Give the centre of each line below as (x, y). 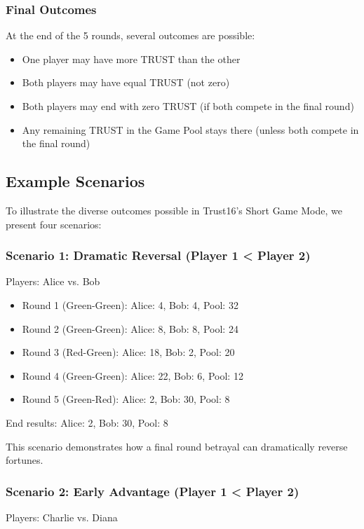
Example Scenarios (75, 181)
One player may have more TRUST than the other (131, 59)
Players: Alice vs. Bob (53, 281)
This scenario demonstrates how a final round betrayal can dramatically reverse (177, 446)
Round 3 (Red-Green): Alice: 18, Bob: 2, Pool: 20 (128, 352)
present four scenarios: (54, 224)
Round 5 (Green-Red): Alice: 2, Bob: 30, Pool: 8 (126, 399)
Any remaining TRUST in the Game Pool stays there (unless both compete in (190, 129)
